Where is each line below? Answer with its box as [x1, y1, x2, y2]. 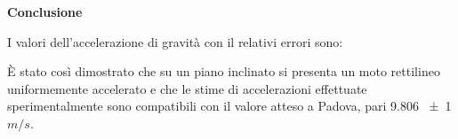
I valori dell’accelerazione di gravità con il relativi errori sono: [7, 32, 343, 50]
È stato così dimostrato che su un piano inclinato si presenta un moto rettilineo [7, 62, 440, 81]
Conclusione [7, 3, 83, 20]
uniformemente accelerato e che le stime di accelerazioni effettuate [7, 79, 367, 97]
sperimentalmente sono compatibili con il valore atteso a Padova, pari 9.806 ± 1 [7, 97, 452, 115]
